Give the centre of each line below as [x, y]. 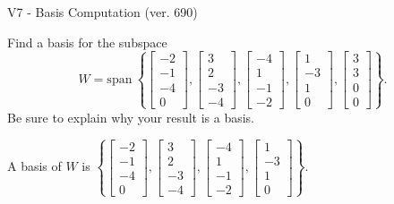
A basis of [34, 166]
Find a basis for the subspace [87, 42]
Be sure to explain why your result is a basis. [131, 117]
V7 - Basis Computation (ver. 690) [103, 12]
